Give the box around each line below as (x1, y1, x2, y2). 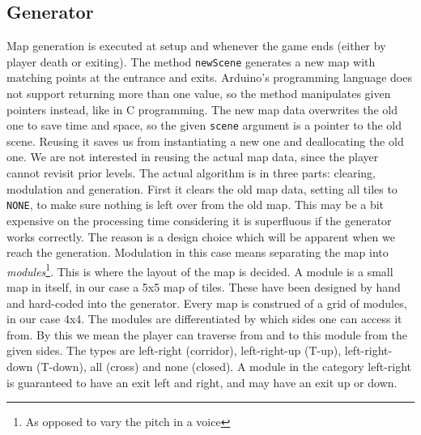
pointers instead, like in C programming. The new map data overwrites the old (6, 100, 398, 117)
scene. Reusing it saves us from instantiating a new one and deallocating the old (6, 132, 404, 149)
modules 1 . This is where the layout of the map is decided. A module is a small (6, 260, 393, 279)
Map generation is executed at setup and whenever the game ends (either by (6, 37, 386, 54)
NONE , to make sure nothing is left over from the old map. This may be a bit (6, 196, 385, 213)
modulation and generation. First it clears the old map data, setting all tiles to (6, 180, 398, 197)
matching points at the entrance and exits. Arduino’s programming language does (6, 69, 412, 86)
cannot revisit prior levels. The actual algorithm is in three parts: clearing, (6, 164, 376, 181)
